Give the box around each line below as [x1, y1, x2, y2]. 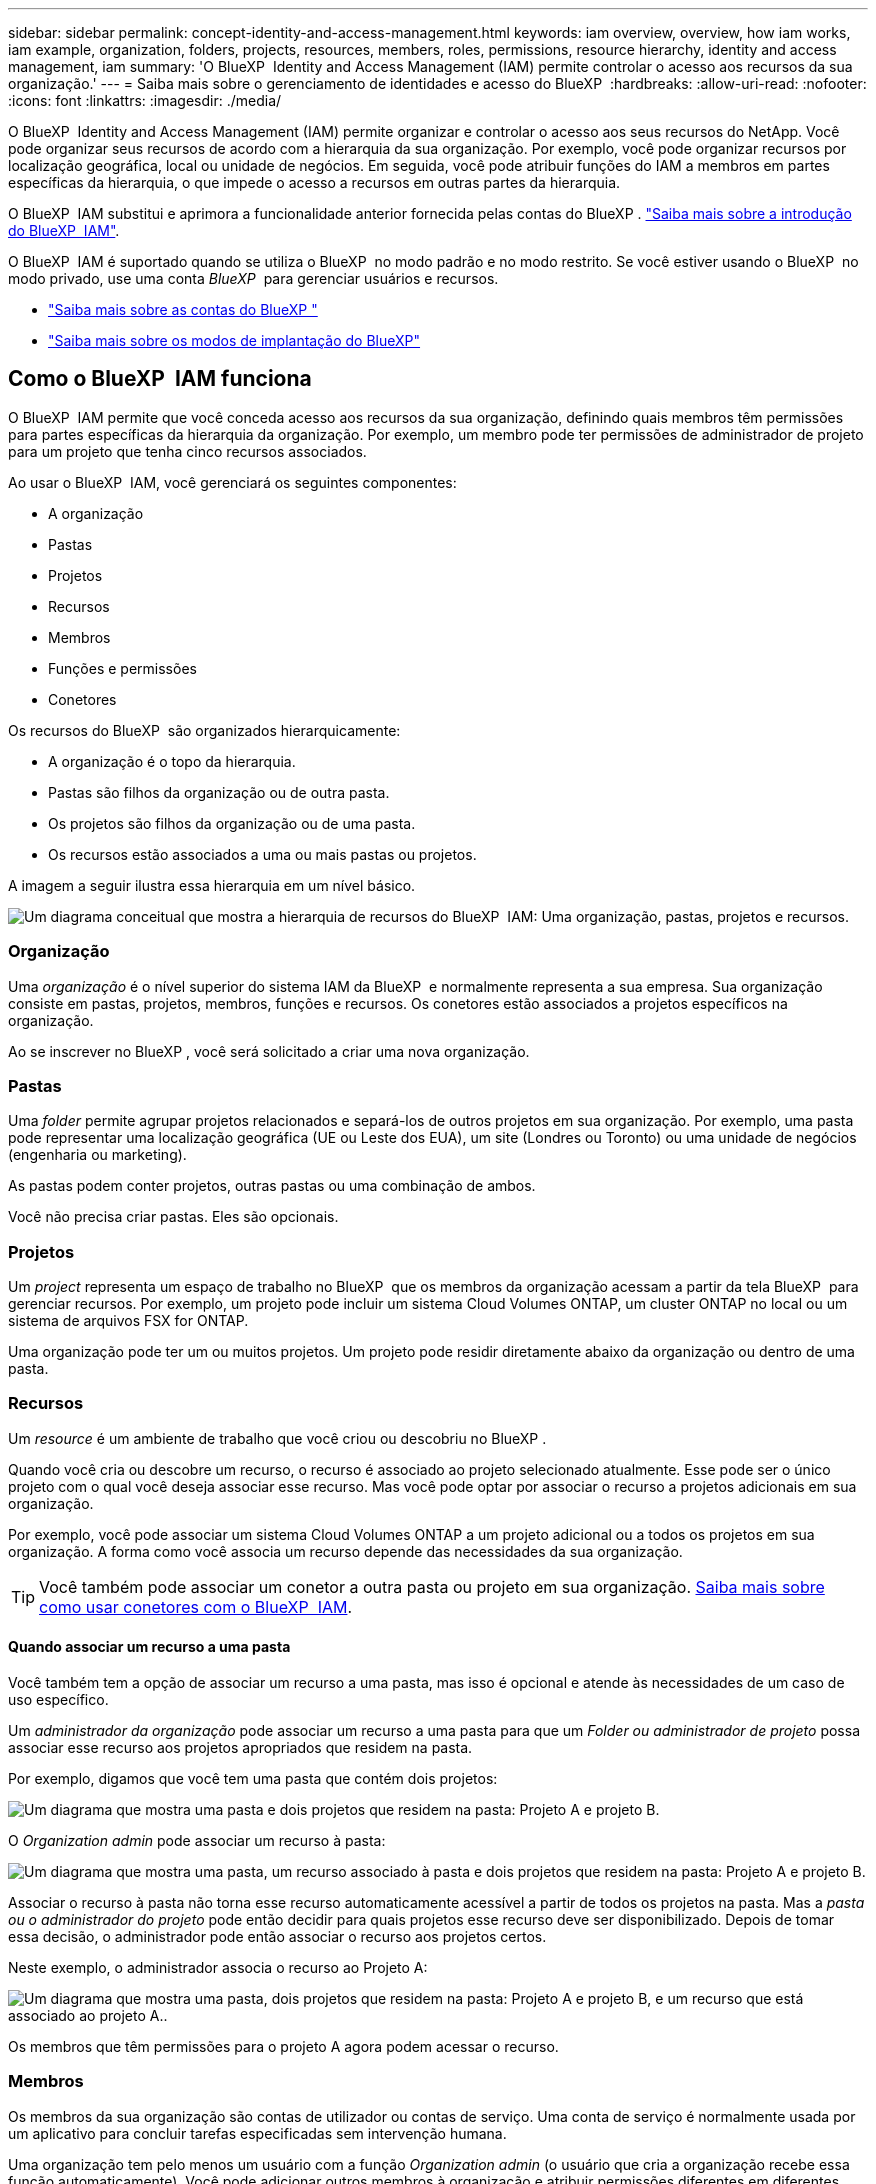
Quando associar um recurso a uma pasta [8, 1638, 291, 1656]
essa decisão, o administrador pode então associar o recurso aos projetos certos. [8, 1928, 547, 1946]
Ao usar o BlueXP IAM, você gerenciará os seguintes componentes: [8, 473, 457, 491]
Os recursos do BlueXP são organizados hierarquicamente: [8, 721, 401, 739]
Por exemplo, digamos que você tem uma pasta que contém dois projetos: [8, 1770, 498, 1788]
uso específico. [8, 1691, 109, 1709]
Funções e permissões [48, 659, 197, 677]
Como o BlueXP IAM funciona [8, 366, 312, 392]
